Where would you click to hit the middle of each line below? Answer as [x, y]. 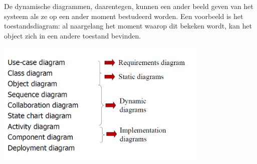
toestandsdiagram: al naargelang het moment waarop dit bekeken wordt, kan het [128, 26]
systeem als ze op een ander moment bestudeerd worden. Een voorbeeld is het [124, 16]
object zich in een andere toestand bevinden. [73, 35]
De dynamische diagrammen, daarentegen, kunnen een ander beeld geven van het [129, 6]
